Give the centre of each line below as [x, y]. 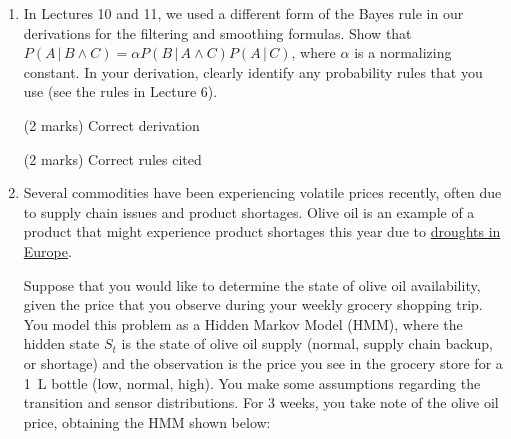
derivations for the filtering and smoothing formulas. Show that [217, 32]
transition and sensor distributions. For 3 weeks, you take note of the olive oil [261, 402]
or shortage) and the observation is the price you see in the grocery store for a [263, 362]
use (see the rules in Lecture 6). [120, 91]
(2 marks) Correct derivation [111, 124]
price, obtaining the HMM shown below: [147, 421]
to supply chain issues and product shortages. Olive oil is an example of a [249, 211]
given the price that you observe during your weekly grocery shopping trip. [253, 304]
